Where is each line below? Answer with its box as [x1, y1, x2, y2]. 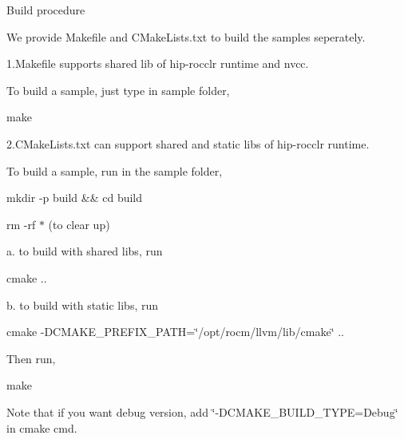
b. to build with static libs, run [6, 296, 159, 313]
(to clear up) [48, 216, 110, 232]
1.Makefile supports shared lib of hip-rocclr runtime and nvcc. [6, 55, 309, 72]
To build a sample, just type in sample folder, [6, 81, 230, 98]
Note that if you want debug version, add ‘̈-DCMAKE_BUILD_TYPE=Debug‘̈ [6, 403, 398, 420]
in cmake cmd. [6, 419, 77, 436]
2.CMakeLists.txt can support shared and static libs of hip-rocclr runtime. [6, 135, 370, 152]
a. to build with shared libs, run [6, 243, 163, 259]
